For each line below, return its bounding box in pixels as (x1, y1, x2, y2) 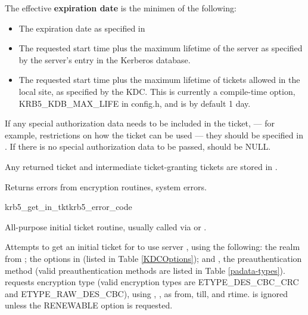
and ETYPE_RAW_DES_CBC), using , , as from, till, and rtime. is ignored (5, 287, 288, 299)
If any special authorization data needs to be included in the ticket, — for (5, 117, 275, 129)
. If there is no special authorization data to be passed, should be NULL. (5, 140, 271, 153)
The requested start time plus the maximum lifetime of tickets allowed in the (18, 73, 300, 86)
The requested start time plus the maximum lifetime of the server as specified (18, 42, 303, 54)
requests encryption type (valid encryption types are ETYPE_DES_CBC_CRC (5, 276, 299, 288)
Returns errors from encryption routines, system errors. (5, 180, 207, 193)
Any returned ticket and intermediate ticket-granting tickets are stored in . (5, 160, 278, 172)
